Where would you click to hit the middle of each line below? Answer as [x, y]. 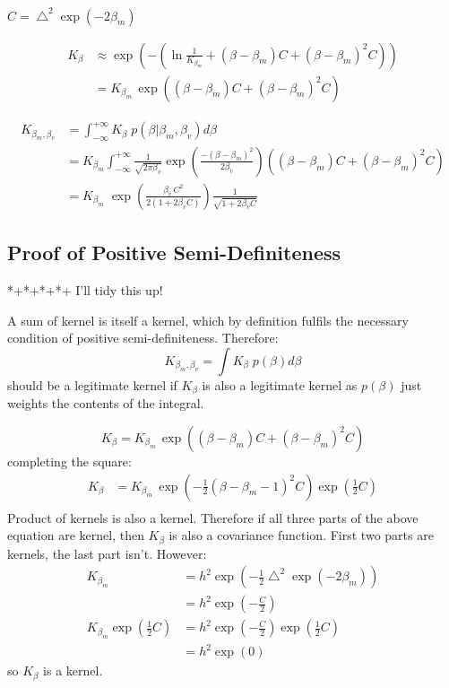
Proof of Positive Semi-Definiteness [174, 253]
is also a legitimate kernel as [280, 384]
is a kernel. [73, 671]
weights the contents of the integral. [106, 403]
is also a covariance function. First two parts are [301, 535]
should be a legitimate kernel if [92, 384]
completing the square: [69, 461]
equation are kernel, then [76, 535]
